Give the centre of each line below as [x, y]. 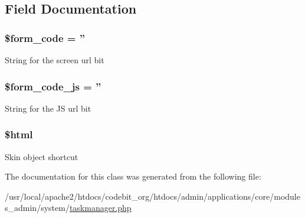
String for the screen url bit [55, 60]
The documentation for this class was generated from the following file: [133, 176]
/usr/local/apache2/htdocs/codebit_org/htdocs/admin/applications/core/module [152, 196]
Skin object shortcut [42, 156]
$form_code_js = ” [53, 86]
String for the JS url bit [48, 108]
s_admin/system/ [37, 208]
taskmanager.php [100, 208]
